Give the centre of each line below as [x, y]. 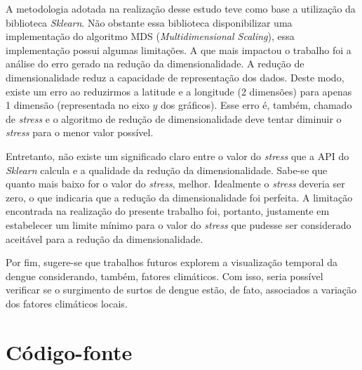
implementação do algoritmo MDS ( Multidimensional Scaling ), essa [150, 36]
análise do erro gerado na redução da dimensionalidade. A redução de [155, 64]
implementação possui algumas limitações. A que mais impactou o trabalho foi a [179, 49]
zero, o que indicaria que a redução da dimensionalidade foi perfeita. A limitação [179, 197]
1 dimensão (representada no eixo [78, 105]
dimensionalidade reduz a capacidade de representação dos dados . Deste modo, [175, 77]
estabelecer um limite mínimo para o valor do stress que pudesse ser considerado [179, 224]
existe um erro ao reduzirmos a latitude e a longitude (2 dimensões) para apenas [179, 91]
